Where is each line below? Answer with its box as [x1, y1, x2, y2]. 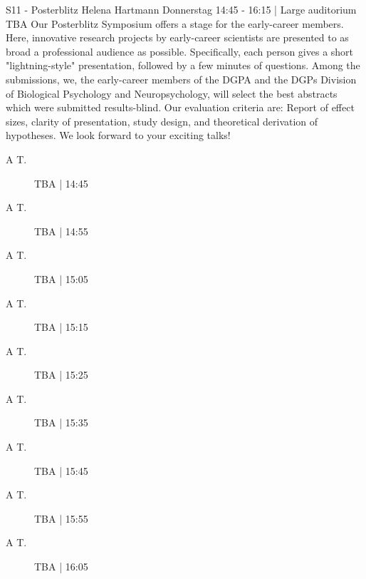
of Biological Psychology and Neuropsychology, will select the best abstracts [6, 86, 338, 101]
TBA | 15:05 [34, 271, 88, 286]
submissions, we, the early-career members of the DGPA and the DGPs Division [6, 71, 357, 86]
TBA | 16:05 [34, 559, 88, 574]
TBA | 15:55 [34, 511, 88, 526]
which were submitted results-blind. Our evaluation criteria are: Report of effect [6, 100, 355, 115]
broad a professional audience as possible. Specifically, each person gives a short [6, 43, 354, 58]
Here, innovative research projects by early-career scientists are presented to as [6, 30, 349, 45]
